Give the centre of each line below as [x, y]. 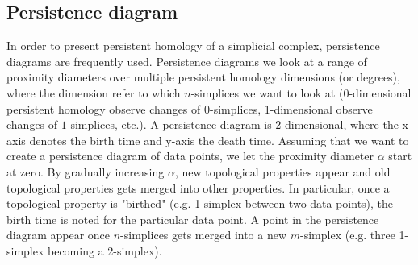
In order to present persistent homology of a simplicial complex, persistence [193, 46]
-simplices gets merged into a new [204, 235]
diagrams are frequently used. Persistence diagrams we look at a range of [187, 61]
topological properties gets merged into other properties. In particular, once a [198, 187]
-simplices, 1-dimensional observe [291, 108]
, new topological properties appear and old [282, 171]
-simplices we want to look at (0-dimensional [301, 92]
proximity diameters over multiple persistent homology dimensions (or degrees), [203, 77]
